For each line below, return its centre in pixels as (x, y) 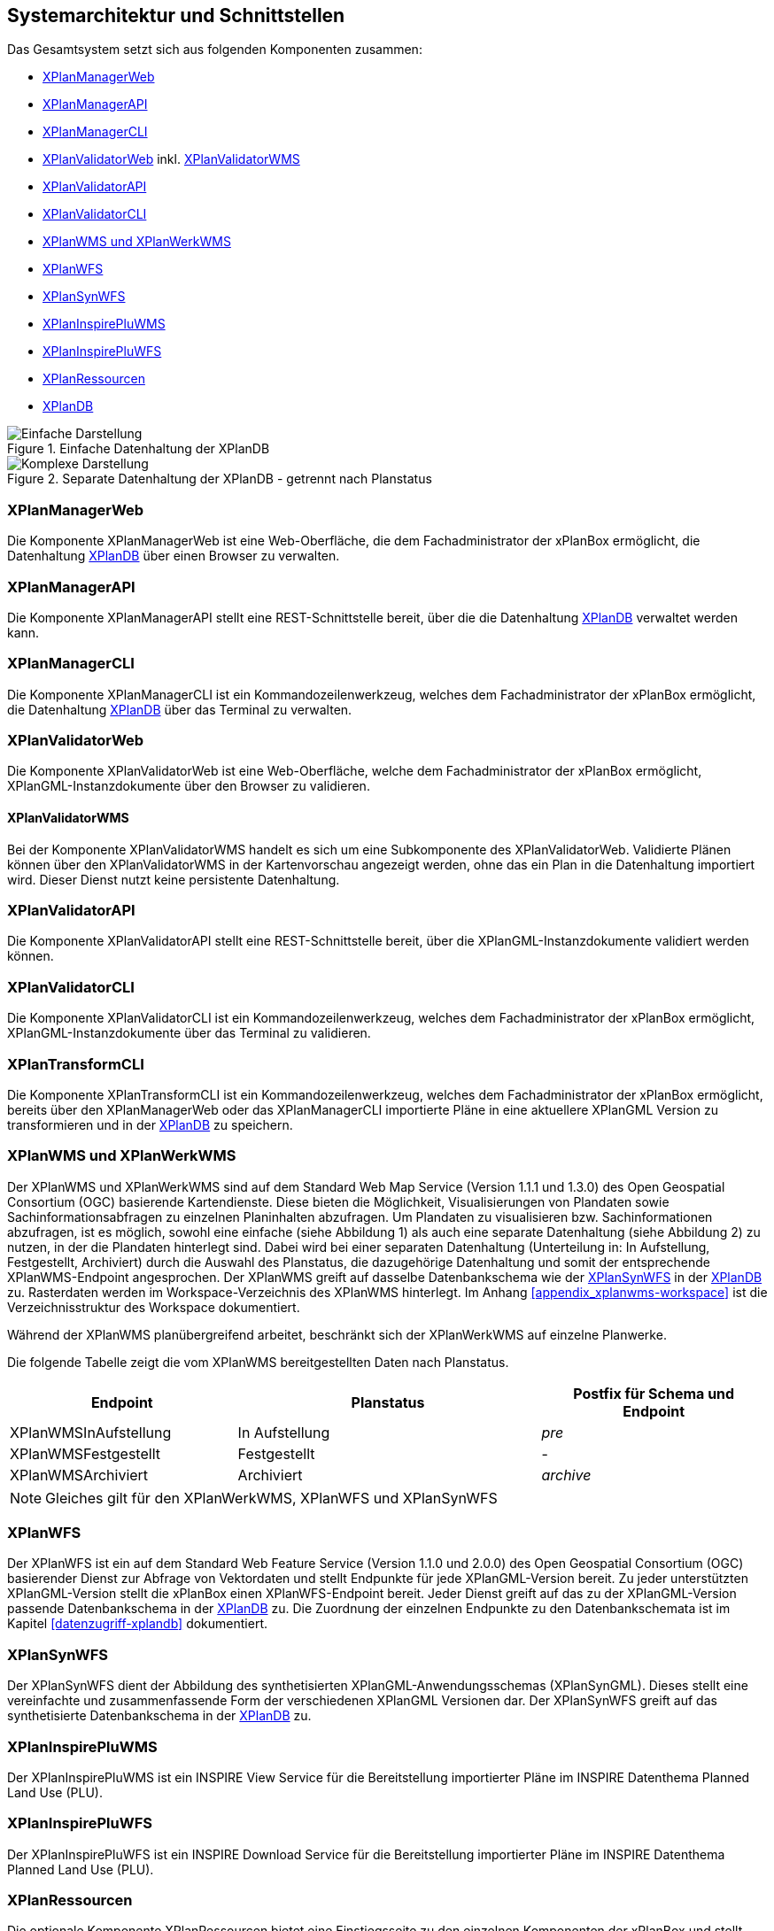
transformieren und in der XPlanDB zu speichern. (150, 1124)
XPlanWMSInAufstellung (91, 1432)
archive (566, 1475)
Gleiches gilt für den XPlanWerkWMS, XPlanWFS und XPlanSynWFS (271, 1498)
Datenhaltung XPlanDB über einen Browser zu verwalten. (174, 556)
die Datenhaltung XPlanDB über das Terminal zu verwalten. (180, 709)
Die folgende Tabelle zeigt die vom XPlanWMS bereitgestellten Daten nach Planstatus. (258, 1362)
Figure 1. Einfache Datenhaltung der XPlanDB (139, 449)
